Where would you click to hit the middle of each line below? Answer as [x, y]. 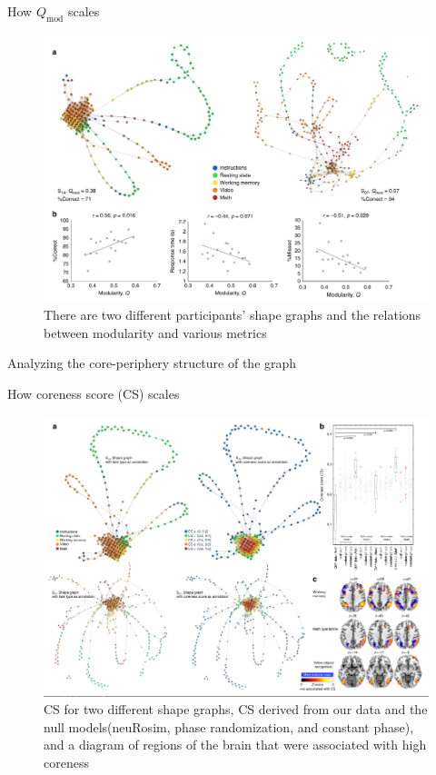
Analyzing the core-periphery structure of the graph [152, 363]
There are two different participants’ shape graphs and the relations [233, 315]
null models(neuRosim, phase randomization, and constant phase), [229, 726]
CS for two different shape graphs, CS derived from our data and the [236, 709]
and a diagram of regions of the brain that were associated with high [235, 745]
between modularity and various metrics [155, 332]
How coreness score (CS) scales [94, 393]
